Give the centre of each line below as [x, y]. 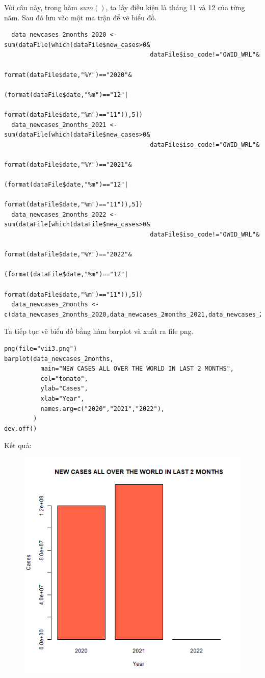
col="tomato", [64, 379]
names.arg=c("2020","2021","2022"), [102, 409]
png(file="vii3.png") [41, 349]
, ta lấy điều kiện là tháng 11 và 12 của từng [175, 7]
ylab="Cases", [64, 389]
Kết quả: [18, 445]
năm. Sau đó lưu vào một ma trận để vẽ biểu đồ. [81, 17]
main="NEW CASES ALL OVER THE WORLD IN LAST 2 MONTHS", [137, 369]
